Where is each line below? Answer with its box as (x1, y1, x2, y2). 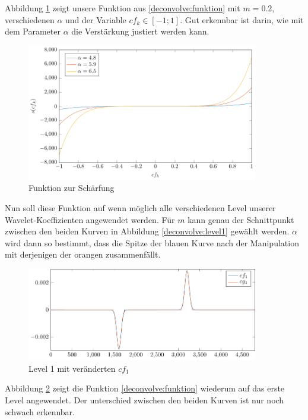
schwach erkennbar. (5, 405, 75, 418)
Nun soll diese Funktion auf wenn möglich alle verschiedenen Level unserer (5, 202, 276, 214)
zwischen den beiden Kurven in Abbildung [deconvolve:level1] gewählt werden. (5, 225, 290, 237)
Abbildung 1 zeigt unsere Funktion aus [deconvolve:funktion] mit (5, 2, 240, 14)
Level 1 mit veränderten (28, 362, 116, 374)
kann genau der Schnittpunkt (188, 213, 294, 225)
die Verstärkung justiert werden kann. (71, 25, 209, 37)
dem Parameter (5, 25, 61, 37)
